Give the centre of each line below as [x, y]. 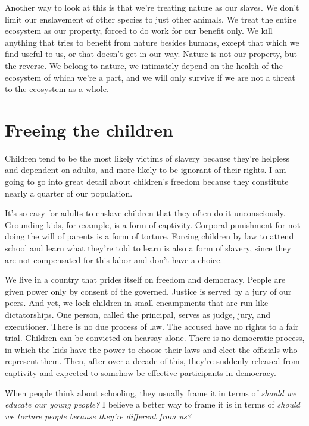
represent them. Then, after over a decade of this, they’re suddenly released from [152, 361]
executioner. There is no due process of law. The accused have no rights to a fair [152, 326]
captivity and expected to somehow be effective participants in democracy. [141, 372]
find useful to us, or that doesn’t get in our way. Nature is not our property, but [151, 54]
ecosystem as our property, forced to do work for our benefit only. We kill [139, 31]
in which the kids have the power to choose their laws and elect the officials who [151, 349]
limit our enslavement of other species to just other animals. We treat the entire [151, 19]
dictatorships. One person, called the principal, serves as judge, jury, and [138, 314]
